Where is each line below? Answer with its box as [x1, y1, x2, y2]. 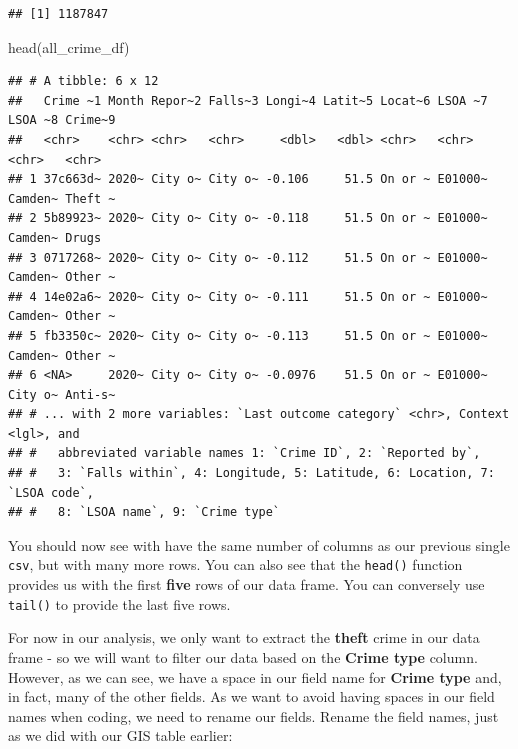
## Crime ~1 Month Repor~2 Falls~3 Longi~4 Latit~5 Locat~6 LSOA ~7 [8, 93, 488, 108]
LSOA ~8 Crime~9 [8, 113, 116, 128]
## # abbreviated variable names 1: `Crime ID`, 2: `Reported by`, [8, 446, 481, 461]
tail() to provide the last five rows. [8, 593, 231, 614]
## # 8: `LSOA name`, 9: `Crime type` [8, 505, 281, 520]
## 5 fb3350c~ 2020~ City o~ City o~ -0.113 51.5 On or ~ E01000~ [8, 328, 488, 343]
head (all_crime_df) [8, 36, 130, 57]
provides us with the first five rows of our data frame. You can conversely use [8, 574, 485, 595]
